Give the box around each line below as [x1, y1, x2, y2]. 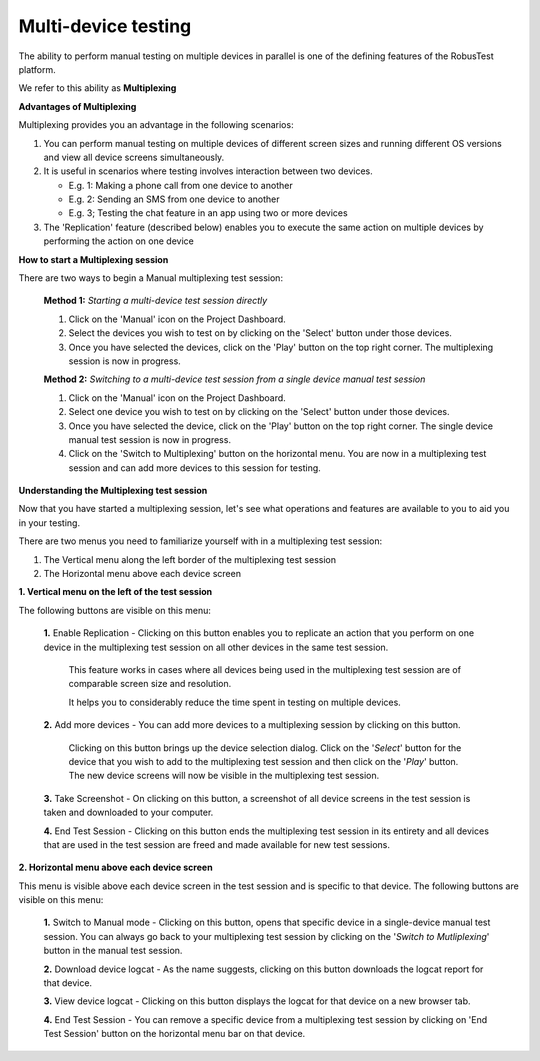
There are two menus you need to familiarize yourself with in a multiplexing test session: [18, 535, 383, 547]
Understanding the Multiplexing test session [18, 485, 208, 497]
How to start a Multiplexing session [18, 253, 169, 265]
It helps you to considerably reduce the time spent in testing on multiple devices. [68, 696, 402, 708]
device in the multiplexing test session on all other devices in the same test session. [43, 641, 389, 653]
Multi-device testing [18, 15, 192, 37]
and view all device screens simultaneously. [43, 151, 225, 163]
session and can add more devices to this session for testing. [68, 461, 322, 474]
